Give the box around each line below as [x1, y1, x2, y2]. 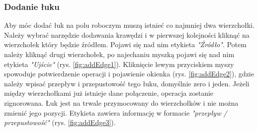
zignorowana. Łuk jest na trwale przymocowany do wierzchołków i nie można [4, 97, 239, 108]
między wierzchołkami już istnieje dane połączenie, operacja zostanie [4, 88, 214, 98]
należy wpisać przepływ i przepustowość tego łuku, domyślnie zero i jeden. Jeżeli [4, 78, 250, 88]
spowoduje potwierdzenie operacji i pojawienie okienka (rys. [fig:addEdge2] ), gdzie [4, 68, 254, 79]
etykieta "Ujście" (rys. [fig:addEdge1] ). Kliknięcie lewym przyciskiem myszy [4, 59, 234, 69]
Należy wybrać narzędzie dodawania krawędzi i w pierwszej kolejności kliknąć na [4, 29, 250, 40]
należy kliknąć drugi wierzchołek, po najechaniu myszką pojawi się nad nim [4, 49, 235, 59]
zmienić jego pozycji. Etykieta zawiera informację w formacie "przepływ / [4, 107, 227, 118]
